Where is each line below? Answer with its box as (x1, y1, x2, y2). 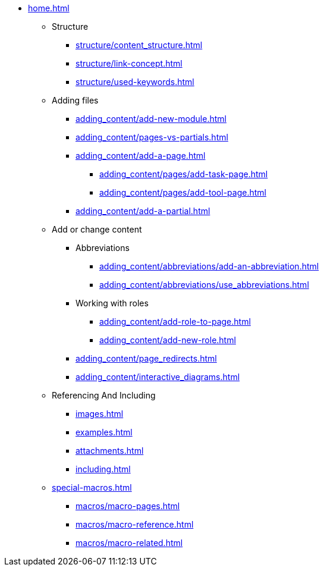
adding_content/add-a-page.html (76, 150, 206, 161)
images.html (76, 409, 124, 419)
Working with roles (76, 298, 149, 308)
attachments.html (76, 445, 144, 456)
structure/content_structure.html (76, 40, 203, 50)
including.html (76, 464, 131, 474)
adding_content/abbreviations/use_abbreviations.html (99, 280, 309, 290)
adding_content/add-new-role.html (99, 335, 236, 345)
